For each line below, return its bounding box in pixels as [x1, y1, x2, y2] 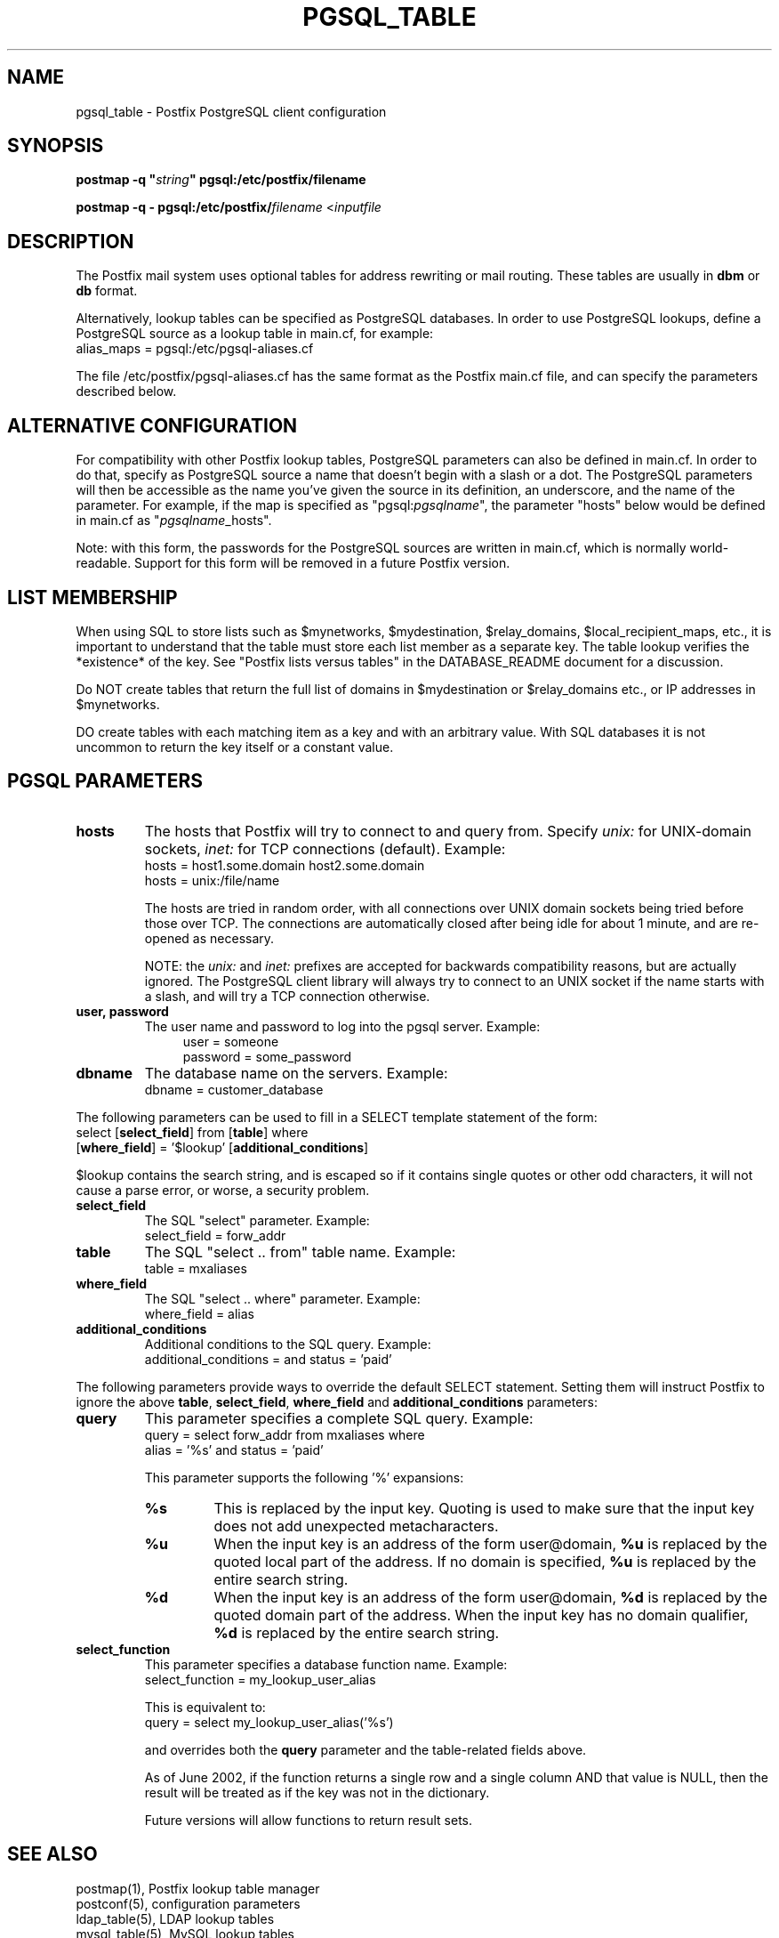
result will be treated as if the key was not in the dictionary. [144, 1784, 490, 1800]
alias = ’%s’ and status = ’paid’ [144, 1441, 324, 1458]
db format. [76, 283, 138, 299]
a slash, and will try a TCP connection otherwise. [144, 988, 430, 1004]
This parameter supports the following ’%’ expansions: [144, 1469, 464, 1485]
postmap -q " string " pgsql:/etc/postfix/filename [76, 172, 366, 188]
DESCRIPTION [7, 230, 134, 253]
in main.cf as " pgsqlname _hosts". [76, 513, 272, 529]
